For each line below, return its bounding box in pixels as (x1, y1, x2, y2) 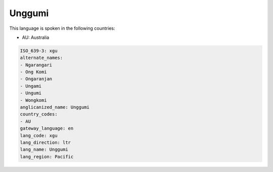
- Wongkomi (20, 97, 47, 103)
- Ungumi (20, 90, 42, 96)
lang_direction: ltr (20, 140, 71, 145)
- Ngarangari (20, 62, 53, 68)
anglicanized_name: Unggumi (20, 104, 89, 110)
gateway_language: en (20, 126, 74, 131)
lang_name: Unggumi (20, 147, 68, 152)
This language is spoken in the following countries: (9, 25, 115, 31)
